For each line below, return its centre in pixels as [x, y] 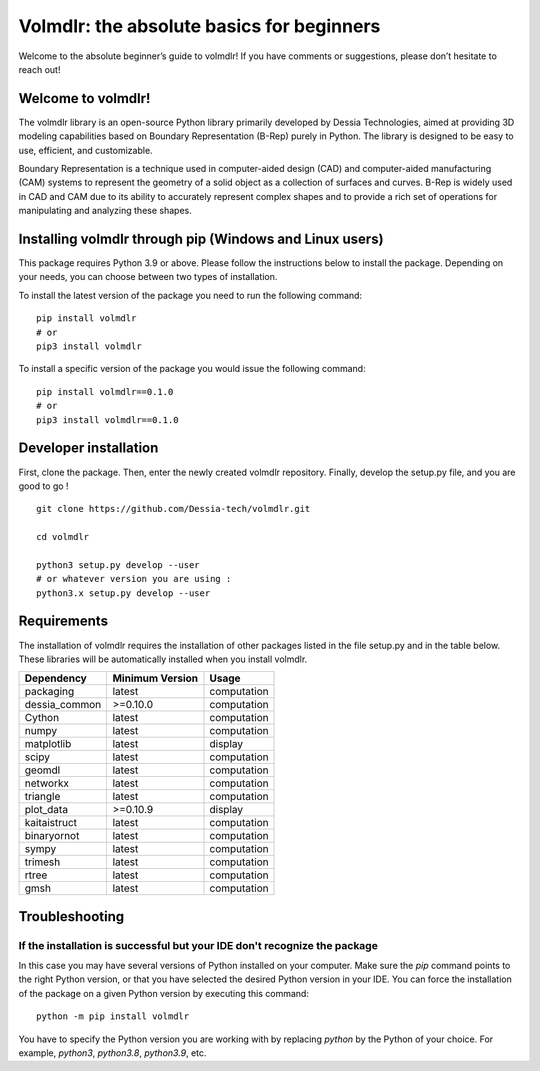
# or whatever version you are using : [134, 579]
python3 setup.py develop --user [118, 564]
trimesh [42, 862]
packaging [49, 692]
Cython [42, 718]
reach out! [39, 69]
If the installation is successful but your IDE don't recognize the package [198, 945]
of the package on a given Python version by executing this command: [164, 993]
